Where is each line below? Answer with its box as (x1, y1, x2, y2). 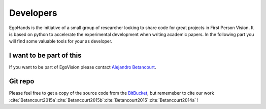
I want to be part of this (9, 51, 82, 60)
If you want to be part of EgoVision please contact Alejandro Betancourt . (9, 64, 156, 70)
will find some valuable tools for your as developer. (9, 38, 113, 44)
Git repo (9, 77, 34, 86)
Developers (9, 7, 58, 18)
